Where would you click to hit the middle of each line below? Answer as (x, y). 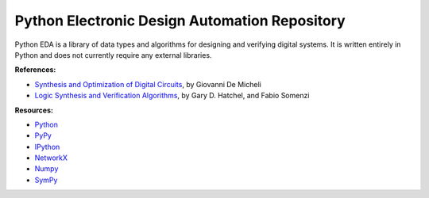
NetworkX (51, 158)
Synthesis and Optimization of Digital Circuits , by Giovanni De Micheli (148, 84)
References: (35, 70)
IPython (47, 147)
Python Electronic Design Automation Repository (180, 21)
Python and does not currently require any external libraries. (113, 55)
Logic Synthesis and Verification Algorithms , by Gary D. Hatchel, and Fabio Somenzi (172, 96)
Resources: (34, 110)
